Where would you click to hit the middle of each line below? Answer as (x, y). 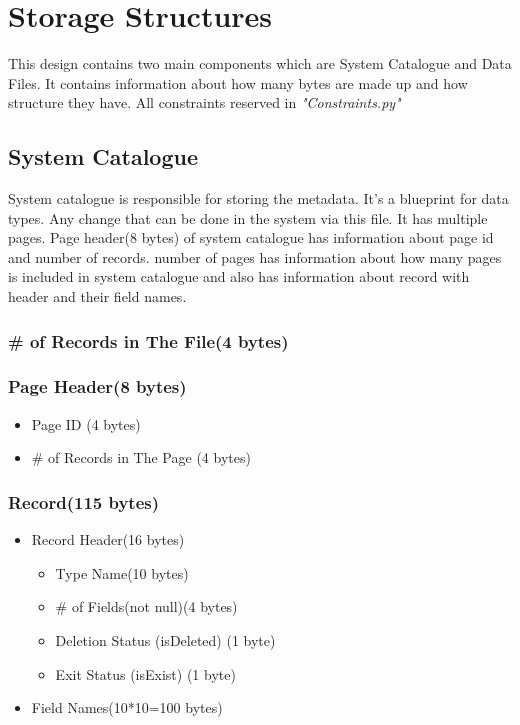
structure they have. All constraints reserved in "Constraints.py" (204, 102)
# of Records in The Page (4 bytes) (141, 457)
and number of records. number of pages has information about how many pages (255, 256)
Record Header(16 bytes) (108, 539)
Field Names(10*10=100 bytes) (127, 707)
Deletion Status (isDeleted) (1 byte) (165, 639)
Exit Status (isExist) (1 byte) (145, 673)
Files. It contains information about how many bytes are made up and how (238, 82)
